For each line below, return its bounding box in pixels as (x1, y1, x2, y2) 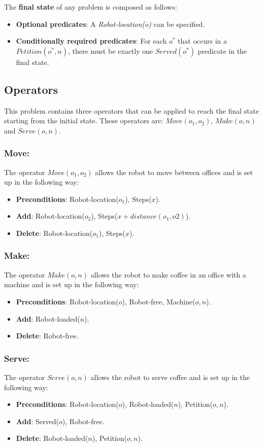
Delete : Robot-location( (16, 227, 93, 238)
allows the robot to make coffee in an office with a (90, 269, 246, 280)
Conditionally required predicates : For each (16, 36, 167, 46)
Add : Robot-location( (16, 211, 85, 221)
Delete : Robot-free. (16, 330, 79, 341)
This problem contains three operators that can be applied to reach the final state (4, 105, 259, 116)
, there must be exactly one (68, 45, 153, 56)
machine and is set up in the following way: (4, 279, 139, 290)
